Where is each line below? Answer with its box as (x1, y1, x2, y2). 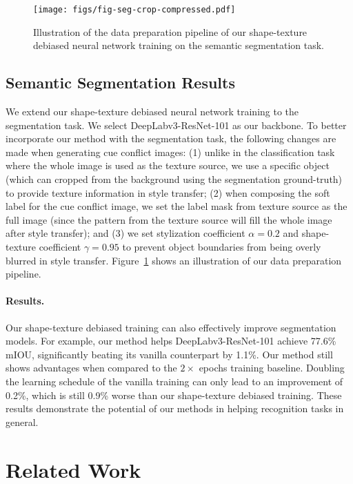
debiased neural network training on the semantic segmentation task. (33, 38, 324, 52)
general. (6, 414, 39, 429)
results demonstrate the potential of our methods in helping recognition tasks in (6, 401, 344, 416)
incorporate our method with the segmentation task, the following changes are (6, 131, 336, 146)
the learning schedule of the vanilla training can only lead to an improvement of (6, 374, 343, 388)
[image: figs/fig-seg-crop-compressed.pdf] (33, 5, 236, 14)
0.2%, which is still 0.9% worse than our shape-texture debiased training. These (6, 387, 342, 402)
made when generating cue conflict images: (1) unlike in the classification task (6, 144, 335, 159)
